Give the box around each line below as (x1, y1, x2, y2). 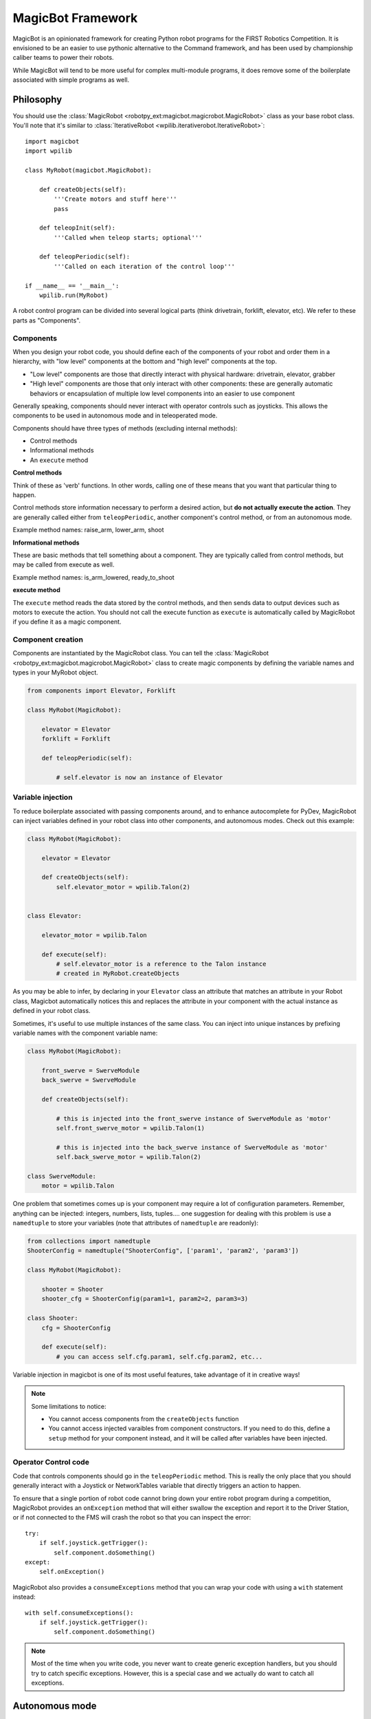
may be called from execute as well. (12, 560, 115, 569)
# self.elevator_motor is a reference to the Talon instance (56, 960, 267, 967)
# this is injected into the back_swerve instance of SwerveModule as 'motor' (56, 1143, 328, 1151)
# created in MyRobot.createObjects (56, 970, 180, 978)
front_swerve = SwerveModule (41, 1066, 140, 1074)
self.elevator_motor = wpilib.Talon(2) (56, 883, 190, 890)
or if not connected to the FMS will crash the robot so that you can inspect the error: (12, 1513, 251, 1522)
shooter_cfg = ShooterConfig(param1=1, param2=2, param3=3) (41, 1295, 249, 1303)
